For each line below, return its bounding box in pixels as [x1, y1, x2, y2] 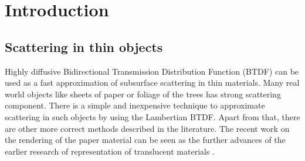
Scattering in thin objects [5, 37, 163, 55]
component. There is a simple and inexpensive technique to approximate [5, 99, 265, 111]
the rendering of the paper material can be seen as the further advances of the [5, 134, 286, 146]
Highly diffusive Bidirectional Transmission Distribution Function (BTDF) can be [5, 65, 299, 77]
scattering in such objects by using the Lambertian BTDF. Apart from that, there [5, 110, 300, 123]
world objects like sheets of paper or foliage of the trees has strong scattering [5, 87, 281, 100]
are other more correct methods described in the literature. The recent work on [5, 122, 290, 134]
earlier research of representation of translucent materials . [5, 145, 215, 157]
